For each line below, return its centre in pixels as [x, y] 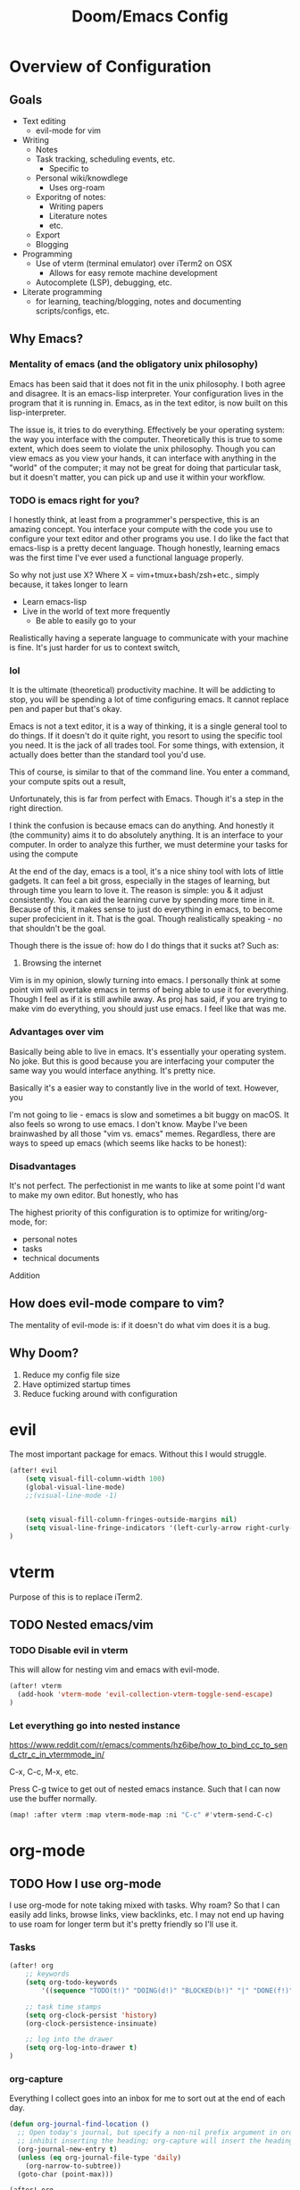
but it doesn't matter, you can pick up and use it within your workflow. [137, 477]
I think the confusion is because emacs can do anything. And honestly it [142, 826]
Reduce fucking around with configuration [100, 1393]
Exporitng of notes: [71, 197]
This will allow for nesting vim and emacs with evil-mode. [115, 1670]
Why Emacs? [46, 339]
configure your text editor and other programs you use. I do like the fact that [149, 539]
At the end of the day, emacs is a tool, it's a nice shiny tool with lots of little [146, 872]
